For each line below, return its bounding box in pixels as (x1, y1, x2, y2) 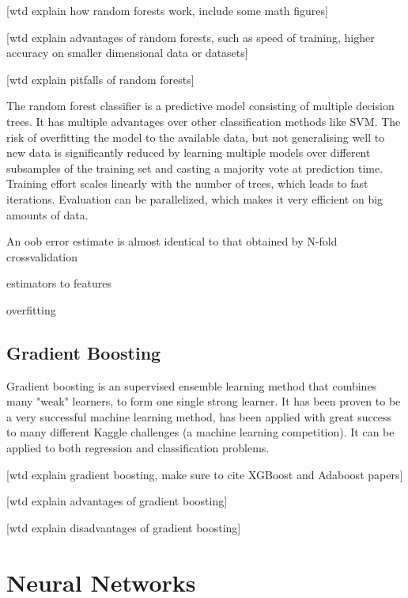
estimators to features (6, 275, 111, 291)
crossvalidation (6, 248, 78, 265)
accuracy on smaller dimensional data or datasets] (6, 44, 248, 61)
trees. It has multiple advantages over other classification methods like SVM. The (6, 112, 401, 129)
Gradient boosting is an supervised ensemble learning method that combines (6, 377, 377, 394)
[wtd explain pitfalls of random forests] (6, 70, 195, 87)
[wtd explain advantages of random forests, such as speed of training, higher (6, 29, 375, 45)
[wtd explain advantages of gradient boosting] (6, 493, 228, 509)
